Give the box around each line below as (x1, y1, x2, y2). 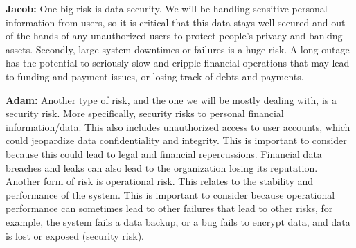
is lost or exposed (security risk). (6, 228, 144, 242)
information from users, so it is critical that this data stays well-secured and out (6, 15, 346, 29)
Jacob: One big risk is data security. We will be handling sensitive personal (6, 1, 328, 15)
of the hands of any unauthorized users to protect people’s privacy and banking (6, 28, 343, 43)
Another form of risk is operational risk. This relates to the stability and (6, 174, 314, 188)
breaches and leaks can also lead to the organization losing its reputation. (6, 160, 318, 175)
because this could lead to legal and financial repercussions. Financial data (6, 146, 322, 161)
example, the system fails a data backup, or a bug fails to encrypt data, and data (6, 214, 350, 229)
